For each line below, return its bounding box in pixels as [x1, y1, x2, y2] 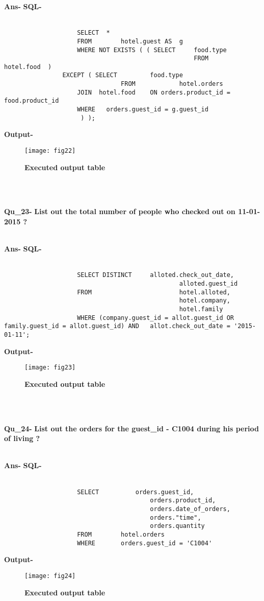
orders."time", [150, 514, 201, 521]
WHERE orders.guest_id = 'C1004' [77, 539, 213, 547]
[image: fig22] [24, 147, 76, 154]
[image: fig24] [24, 572, 76, 580]
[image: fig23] [24, 364, 76, 372]
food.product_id [4, 97, 59, 105]
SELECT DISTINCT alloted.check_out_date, [77, 271, 234, 279]
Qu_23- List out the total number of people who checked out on [4, 206, 235, 217]
